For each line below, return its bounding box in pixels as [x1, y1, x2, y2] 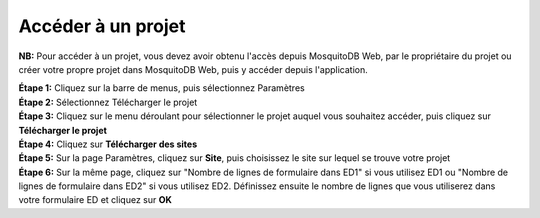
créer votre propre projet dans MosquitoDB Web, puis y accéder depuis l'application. [18, 63, 369, 75]
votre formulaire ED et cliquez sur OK [18, 194, 172, 206]
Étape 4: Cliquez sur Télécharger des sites [18, 138, 198, 150]
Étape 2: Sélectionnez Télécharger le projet [18, 96, 198, 108]
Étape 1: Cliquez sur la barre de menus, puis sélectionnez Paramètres [18, 82, 305, 94]
